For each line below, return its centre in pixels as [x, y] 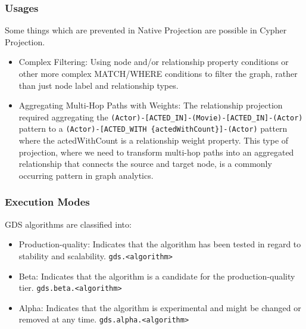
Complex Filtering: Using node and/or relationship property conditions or [154, 62]
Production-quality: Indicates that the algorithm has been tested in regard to [160, 244]
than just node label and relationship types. [99, 85]
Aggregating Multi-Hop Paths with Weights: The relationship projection [151, 105]
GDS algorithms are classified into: [68, 224]
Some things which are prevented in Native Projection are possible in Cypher [146, 30]
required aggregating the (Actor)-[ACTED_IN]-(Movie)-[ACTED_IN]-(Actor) [161, 117]
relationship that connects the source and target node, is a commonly [145, 164]
